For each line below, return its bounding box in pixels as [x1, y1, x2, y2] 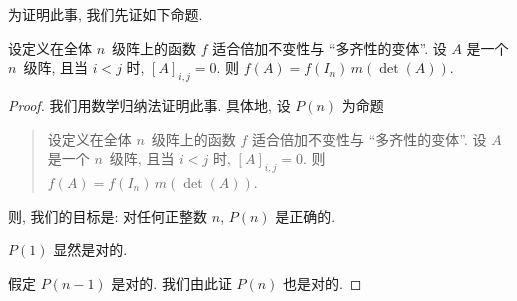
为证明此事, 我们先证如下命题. [8, 4, 203, 24]
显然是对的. [53, 239, 128, 260]
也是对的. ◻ [283, 272, 362, 293]
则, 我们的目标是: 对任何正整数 [8, 205, 208, 226]
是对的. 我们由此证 [111, 272, 232, 293]
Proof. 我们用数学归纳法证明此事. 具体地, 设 [8, 94, 291, 115]
